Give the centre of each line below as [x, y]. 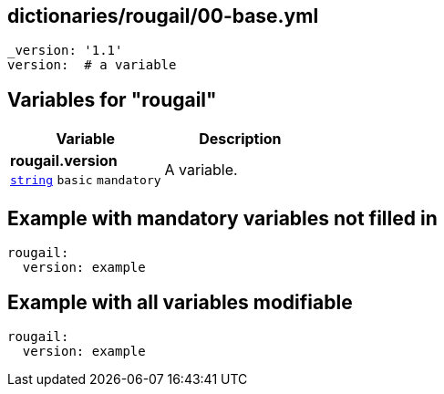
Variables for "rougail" [112, 99]
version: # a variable [92, 65]
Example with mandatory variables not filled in [222, 218]
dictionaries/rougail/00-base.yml [163, 16]
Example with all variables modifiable [180, 302]
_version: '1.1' [65, 51]
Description [240, 139]
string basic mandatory [86, 181]
